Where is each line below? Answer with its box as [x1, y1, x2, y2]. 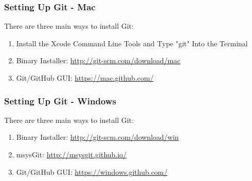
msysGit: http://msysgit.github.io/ [16, 149, 127, 159]
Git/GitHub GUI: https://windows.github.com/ [16, 166, 168, 177]
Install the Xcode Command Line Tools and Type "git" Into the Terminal [16, 38, 248, 48]
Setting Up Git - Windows [4, 94, 116, 107]
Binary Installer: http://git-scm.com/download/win [16, 132, 179, 142]
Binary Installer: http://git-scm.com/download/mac [16, 55, 181, 66]
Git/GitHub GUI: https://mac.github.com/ [16, 73, 154, 83]
